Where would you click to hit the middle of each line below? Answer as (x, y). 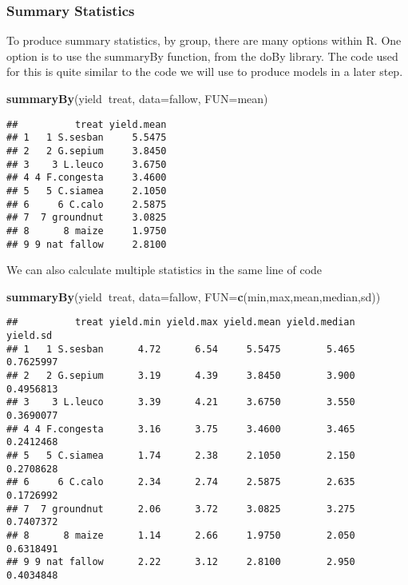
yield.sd (30, 336)
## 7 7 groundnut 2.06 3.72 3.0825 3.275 (181, 509)
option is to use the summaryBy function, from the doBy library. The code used (202, 56)
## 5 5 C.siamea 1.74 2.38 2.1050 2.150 (181, 455)
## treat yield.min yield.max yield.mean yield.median (181, 322)
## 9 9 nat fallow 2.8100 (87, 244)
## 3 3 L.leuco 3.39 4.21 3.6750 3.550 (181, 402)
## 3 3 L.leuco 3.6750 (87, 164)
